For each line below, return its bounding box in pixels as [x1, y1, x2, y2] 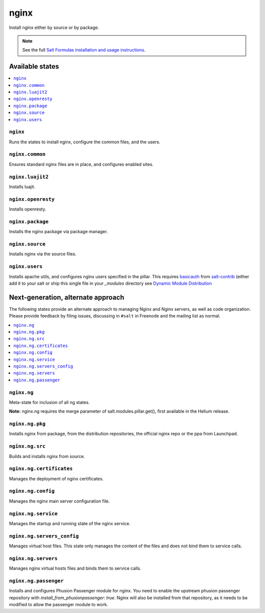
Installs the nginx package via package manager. [9, 229, 108, 235]
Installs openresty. [9, 206, 47, 212]
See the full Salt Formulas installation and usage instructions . [22, 47, 146, 53]
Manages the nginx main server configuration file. [9, 498, 110, 504]
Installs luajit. [9, 184, 35, 189]
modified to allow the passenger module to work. [9, 602, 108, 608]
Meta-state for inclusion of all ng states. [9, 399, 90, 405]
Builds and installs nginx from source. [9, 453, 85, 459]
